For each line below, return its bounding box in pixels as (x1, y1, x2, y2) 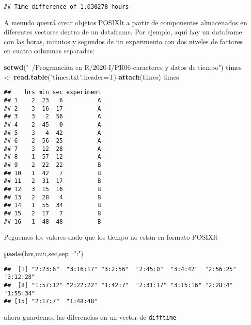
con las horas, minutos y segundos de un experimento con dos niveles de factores (4, 36, 243, 46)
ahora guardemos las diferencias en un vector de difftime (4, 311, 176, 322)
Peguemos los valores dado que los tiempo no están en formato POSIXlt (4, 232, 218, 242)
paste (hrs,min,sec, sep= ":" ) (4, 248, 84, 258)
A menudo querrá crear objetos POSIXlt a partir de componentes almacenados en (4, 17, 247, 27)
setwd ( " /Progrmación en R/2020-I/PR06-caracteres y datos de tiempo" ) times (4, 62, 242, 72)
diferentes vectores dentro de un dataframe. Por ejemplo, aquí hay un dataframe (4, 27, 242, 37)
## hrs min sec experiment (4, 89, 101, 96)
